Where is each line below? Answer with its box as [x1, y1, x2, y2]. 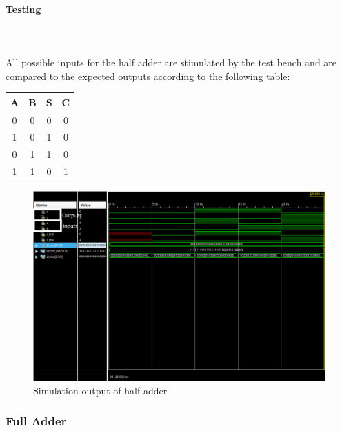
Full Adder [6, 412, 67, 430]
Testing [6, 1, 41, 16]
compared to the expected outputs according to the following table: [6, 68, 290, 83]
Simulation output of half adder [33, 383, 168, 397]
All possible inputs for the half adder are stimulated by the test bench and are [6, 54, 337, 69]
